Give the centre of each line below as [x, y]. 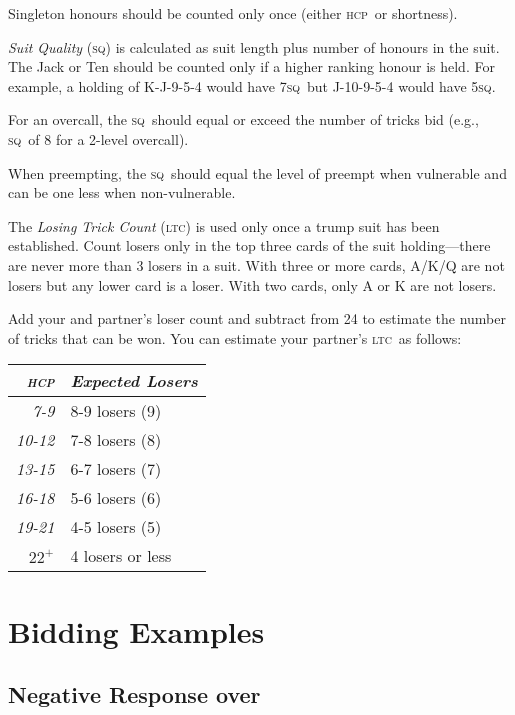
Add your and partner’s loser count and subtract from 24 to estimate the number [257, 318]
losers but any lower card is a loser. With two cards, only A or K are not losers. [252, 284]
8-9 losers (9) [116, 411]
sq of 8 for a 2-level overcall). [98, 138]
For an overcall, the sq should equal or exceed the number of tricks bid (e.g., [243, 119]
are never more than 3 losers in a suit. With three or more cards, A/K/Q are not [256, 264]
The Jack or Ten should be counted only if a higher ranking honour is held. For [251, 66]
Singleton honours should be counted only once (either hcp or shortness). [233, 13]
